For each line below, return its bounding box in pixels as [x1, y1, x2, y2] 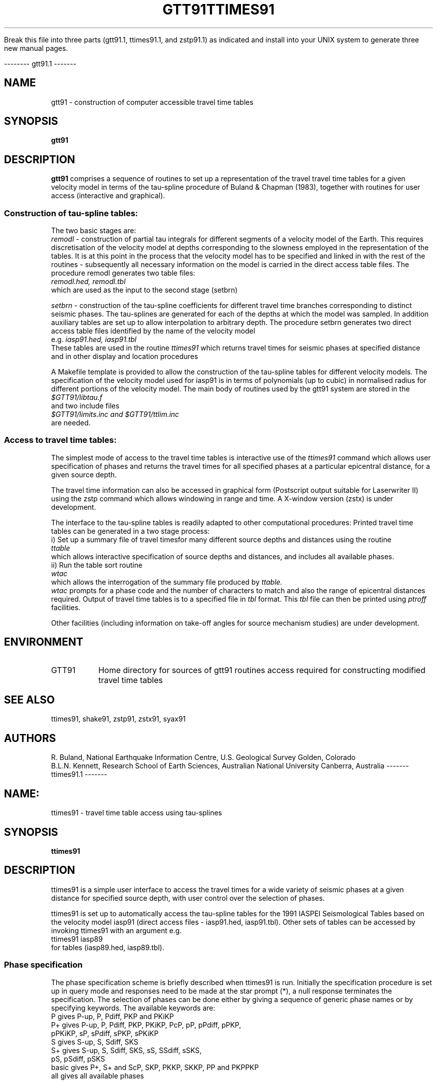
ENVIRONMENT [4, 636, 83, 649]
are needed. [51, 418, 91, 427]
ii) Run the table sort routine [51, 560, 143, 569]
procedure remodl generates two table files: [51, 269, 196, 278]
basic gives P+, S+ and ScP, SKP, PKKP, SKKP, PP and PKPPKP [51, 1063, 259, 1072]
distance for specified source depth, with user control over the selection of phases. [51, 893, 325, 902]
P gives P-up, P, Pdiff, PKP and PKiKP [51, 1012, 174, 1021]
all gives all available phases [51, 1071, 144, 1080]
